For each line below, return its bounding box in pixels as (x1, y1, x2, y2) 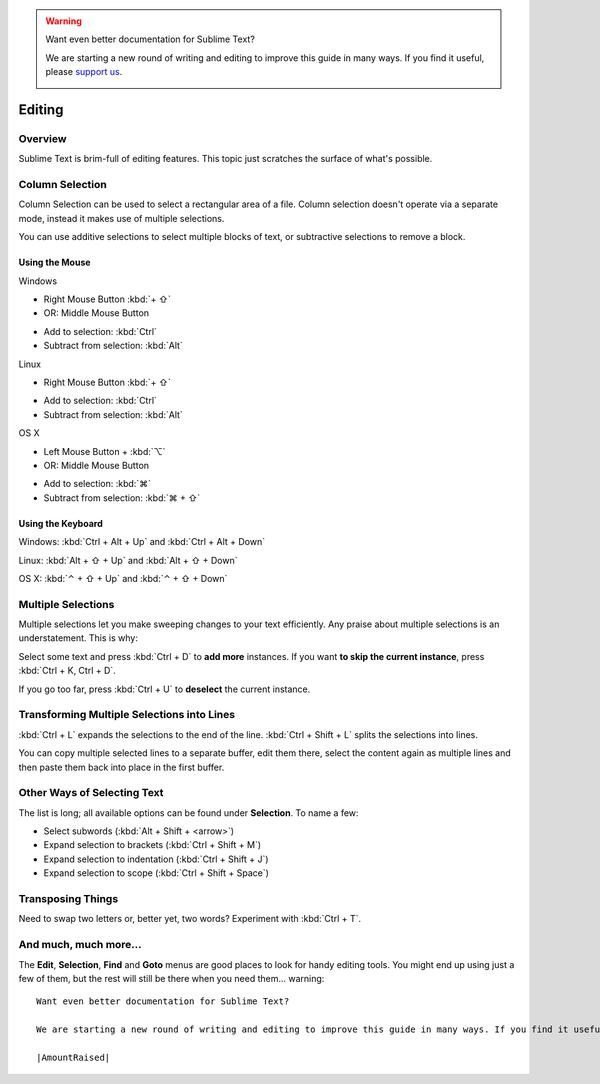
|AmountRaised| (36, 1051, 111, 1063)
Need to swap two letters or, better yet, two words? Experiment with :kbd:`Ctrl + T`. (18, 913, 362, 925)
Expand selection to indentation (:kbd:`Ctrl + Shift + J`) (43, 853, 269, 865)
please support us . (45, 66, 123, 78)
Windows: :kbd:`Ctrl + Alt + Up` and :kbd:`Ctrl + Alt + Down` (18, 536, 265, 548)
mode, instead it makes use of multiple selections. (18, 212, 225, 224)
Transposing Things (18, 891, 119, 905)
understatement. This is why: (18, 632, 139, 644)
